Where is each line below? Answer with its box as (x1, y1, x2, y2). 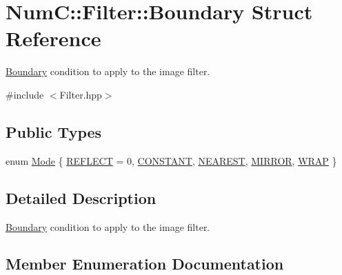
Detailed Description (6, 187, 157, 208)
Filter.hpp (59, 87, 102, 101)
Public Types (6, 121, 102, 142)
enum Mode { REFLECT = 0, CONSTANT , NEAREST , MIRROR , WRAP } (6, 153, 337, 167)
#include (6, 87, 44, 101)
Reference (6, 24, 101, 52)
